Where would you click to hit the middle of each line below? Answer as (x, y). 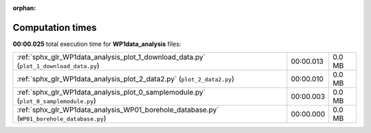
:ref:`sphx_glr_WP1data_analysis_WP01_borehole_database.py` (118, 110)
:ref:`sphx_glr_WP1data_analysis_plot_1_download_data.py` (111, 57)
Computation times (55, 27)
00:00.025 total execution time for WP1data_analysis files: (97, 44)
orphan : (24, 8)
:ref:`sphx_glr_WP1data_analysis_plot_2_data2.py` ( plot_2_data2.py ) (126, 79)
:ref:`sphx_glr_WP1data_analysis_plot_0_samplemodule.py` (111, 93)
